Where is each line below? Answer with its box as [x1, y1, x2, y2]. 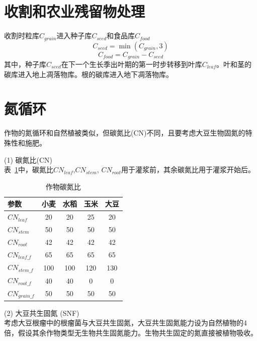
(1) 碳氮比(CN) [4, 154, 53, 165]
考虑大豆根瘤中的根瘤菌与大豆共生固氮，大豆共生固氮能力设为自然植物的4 [4, 317, 247, 328]
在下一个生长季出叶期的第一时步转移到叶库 [61, 59, 202, 70]
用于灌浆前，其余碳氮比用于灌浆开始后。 [121, 164, 255, 175]
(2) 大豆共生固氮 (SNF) [4, 307, 79, 318]
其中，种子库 [4, 59, 46, 70]
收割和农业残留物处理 [4, 1, 145, 22]
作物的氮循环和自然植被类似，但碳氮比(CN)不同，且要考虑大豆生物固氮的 [4, 127, 245, 138]
